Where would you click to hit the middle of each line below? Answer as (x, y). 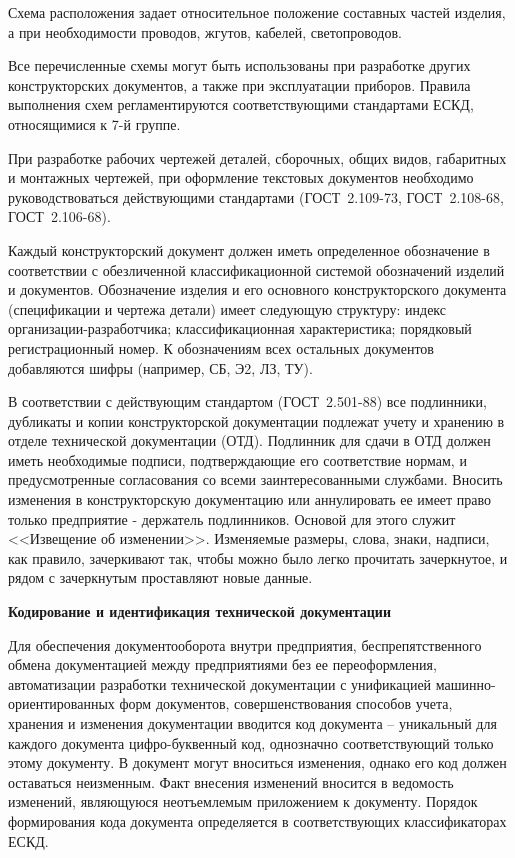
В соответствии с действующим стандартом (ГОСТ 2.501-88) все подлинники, (247, 401)
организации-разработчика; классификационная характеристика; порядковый (240, 328)
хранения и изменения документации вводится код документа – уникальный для (252, 723)
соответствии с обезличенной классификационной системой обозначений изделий (256, 269)
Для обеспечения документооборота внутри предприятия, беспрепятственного (245, 644)
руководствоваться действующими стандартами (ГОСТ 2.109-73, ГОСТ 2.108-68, (256, 196)
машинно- (465, 683)
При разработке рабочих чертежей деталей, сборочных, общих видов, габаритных (257, 157)
